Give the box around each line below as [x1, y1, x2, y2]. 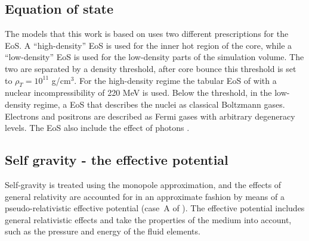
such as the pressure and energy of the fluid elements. [5, 225, 200, 237]
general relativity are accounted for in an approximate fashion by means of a [5, 190, 285, 202]
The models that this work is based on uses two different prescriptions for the [5, 27, 289, 40]
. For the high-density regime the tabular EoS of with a [74, 74, 277, 86]
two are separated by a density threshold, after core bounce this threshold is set [5, 62, 296, 74]
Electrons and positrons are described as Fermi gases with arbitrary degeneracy [5, 109, 295, 122]
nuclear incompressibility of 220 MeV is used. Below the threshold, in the [5, 86, 272, 99]
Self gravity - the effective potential [5, 151, 228, 169]
